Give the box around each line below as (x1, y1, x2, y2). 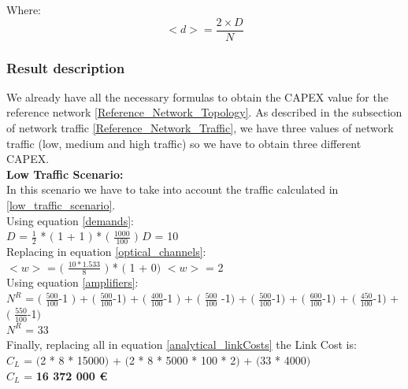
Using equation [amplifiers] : (6, 274, 139, 291)
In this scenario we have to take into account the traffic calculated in (6, 181, 339, 198)
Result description (6, 57, 125, 77)
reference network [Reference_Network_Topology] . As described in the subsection (6, 104, 402, 120)
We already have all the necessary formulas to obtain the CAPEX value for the (6, 88, 388, 105)
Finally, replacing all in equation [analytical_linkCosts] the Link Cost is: (6, 336, 357, 353)
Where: (6, 2, 41, 17)
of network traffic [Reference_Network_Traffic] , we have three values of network (6, 120, 394, 136)
